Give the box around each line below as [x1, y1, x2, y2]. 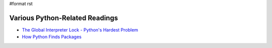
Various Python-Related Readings [9, 13, 118, 22]
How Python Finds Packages [22, 34, 82, 40]
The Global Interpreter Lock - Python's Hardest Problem [22, 26, 139, 32]
